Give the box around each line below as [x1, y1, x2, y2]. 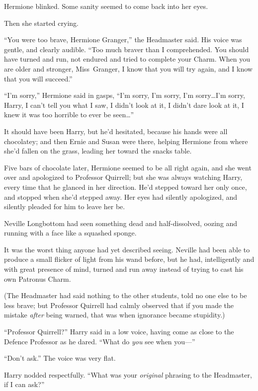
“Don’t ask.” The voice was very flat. [4, 353, 116, 363]
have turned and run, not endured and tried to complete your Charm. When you [4, 54, 250, 64]
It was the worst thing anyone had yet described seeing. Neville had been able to [4, 244, 250, 254]
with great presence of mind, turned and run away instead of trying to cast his [4, 264, 244, 274]
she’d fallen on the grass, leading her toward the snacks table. [4, 146, 192, 156]
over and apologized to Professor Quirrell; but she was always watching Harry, [4, 172, 243, 182]
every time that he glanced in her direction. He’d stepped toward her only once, [4, 181, 247, 192]
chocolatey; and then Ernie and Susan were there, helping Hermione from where [4, 136, 248, 146]
